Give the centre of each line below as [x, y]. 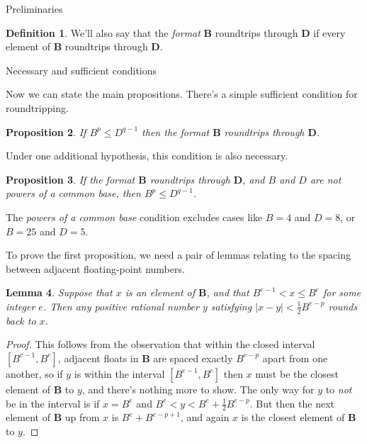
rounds [343, 306]
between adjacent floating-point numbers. [95, 268]
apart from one [295, 358]
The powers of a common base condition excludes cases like [134, 217]
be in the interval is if [53, 403]
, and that [228, 292]
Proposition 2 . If [46, 131]
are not [326, 179]
